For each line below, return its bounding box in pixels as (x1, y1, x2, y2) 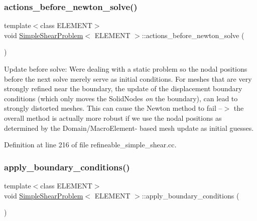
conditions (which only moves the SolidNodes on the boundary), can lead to (4, 93, 238, 103)
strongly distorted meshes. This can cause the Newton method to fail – (4, 103, 222, 113)
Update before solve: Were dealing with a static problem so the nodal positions (4, 64, 247, 74)
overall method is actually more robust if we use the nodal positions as (4, 112, 222, 123)
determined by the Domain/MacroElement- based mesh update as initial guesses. (4, 122, 254, 133)
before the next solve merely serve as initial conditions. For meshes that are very (4, 73, 252, 84)
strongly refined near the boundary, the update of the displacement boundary (4, 83, 242, 94)
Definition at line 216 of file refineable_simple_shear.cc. (4, 139, 177, 150)
